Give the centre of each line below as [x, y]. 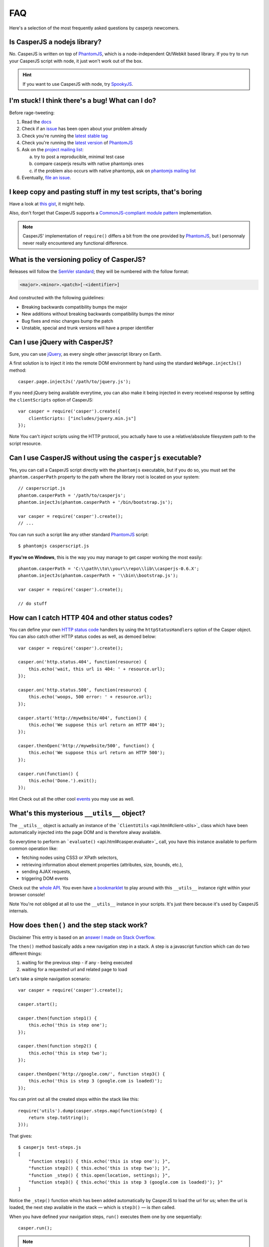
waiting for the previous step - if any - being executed [77, 963]
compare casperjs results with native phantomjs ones [89, 164]
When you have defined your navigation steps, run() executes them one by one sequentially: [106, 1217]
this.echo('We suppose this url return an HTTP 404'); [97, 725]
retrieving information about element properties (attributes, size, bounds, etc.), [102, 864]
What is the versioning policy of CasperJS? [77, 260]
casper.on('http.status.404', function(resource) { [82, 662]
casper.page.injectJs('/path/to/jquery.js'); [75, 382]
